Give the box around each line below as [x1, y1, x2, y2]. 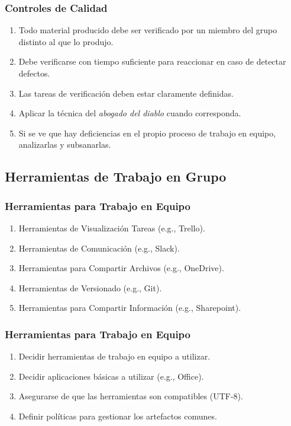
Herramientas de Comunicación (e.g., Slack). [18, 241, 180, 254]
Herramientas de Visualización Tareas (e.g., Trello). [18, 221, 205, 234]
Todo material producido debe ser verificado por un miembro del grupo [18, 24, 277, 36]
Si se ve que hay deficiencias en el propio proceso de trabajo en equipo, [18, 126, 276, 139]
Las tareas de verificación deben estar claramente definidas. [18, 87, 234, 99]
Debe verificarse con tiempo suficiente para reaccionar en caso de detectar [18, 55, 286, 68]
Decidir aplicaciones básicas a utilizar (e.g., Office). [18, 370, 204, 382]
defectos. [18, 67, 50, 79]
